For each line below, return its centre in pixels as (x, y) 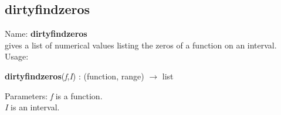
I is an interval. (32, 107)
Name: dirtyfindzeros (46, 34)
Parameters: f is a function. (54, 95)
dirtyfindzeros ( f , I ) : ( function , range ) (75, 76)
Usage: (17, 56)
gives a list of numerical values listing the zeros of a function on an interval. (141, 45)
